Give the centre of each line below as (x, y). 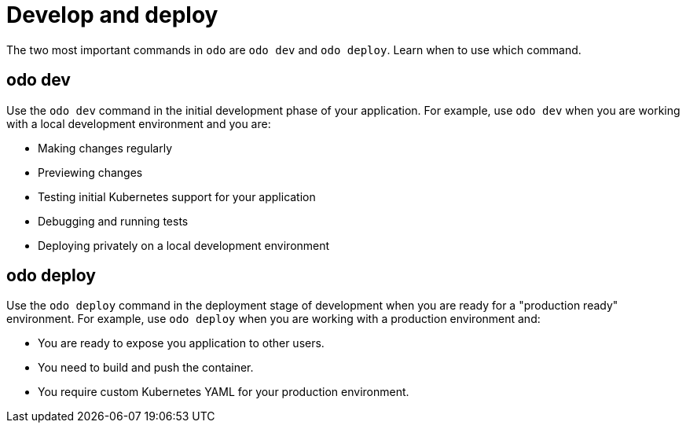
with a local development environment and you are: (139, 123)
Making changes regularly (105, 148)
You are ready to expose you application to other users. (181, 343)
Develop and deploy (112, 15)
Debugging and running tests (113, 221)
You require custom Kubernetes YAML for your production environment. (224, 392)
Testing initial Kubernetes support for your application (177, 196)
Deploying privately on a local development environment (184, 245)
